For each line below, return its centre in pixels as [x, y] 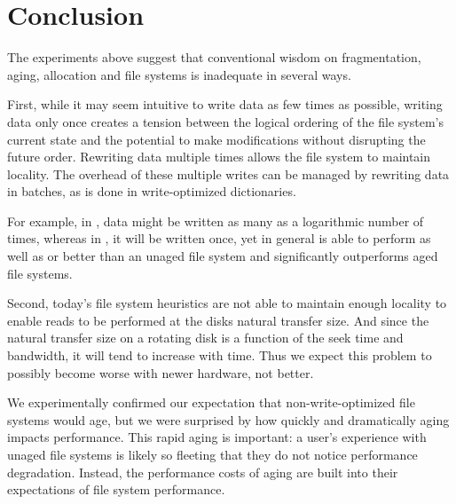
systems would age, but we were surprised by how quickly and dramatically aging [228, 419]
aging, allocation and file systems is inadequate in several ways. [179, 74]
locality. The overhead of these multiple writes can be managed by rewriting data [228, 173]
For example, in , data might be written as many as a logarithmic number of [216, 220]
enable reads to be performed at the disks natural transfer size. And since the [218, 320]
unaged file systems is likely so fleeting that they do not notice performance [212, 454]
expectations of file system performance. [116, 489]
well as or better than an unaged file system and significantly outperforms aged [223, 256]
